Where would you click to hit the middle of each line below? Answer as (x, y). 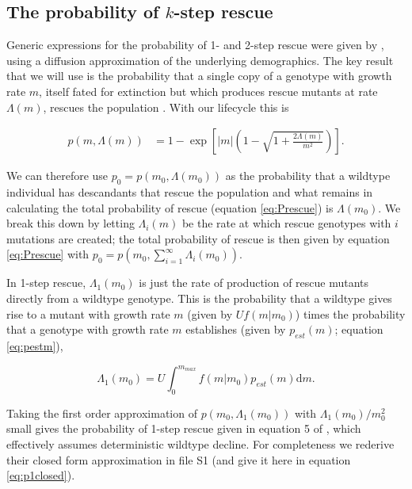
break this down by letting (71, 223)
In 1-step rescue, (46, 283)
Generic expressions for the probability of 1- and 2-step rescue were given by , (195, 45)
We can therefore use (57, 176)
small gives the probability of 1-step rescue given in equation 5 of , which (184, 428)
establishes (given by (236, 329)
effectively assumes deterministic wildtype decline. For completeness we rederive (200, 444)
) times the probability (350, 313)
